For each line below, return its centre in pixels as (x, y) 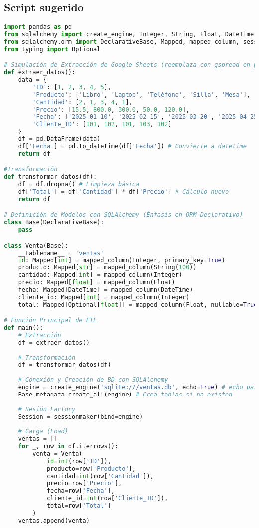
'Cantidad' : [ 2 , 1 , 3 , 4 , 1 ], (82, 102)
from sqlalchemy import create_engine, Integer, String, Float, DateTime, (131, 35)
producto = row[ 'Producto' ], (91, 468)
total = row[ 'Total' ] (79, 506)
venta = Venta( (58, 454)
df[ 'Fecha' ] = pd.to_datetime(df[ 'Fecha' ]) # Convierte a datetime (132, 146)
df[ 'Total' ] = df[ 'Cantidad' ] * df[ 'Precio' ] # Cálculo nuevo (124, 192)
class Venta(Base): (36, 245)
